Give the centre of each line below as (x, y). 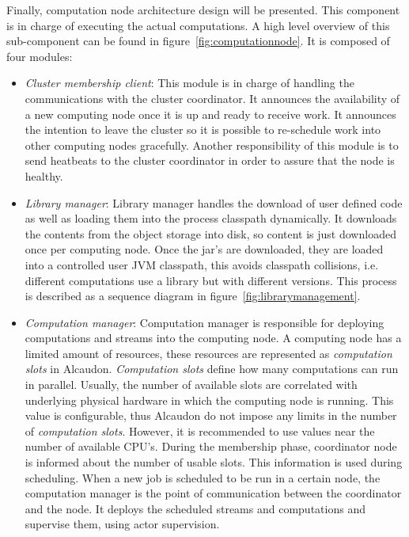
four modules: (40, 56)
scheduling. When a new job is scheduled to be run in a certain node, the (203, 477)
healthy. (44, 175)
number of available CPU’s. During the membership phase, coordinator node (211, 446)
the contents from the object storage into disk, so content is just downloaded (210, 233)
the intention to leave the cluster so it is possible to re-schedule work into (203, 129)
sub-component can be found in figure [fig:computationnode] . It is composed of (198, 41)
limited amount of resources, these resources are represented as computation (208, 353)
